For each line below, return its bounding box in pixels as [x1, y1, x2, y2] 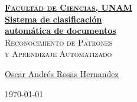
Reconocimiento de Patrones [5, 36, 113, 48]
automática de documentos [5, 24, 116, 37]
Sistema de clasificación [5, 12, 102, 25]
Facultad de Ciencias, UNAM [5, 1, 132, 13]
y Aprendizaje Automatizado [5, 47, 112, 60]
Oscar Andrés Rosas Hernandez [5, 67, 119, 79]
